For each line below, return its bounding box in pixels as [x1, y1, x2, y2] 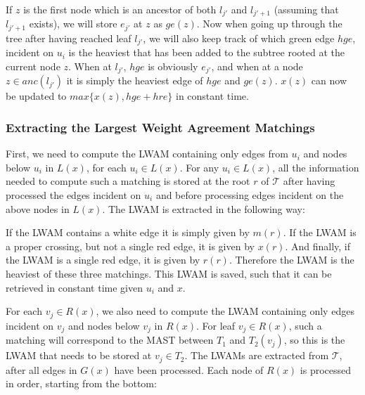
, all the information [272, 160, 359, 174]
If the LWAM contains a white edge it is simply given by [6, 225, 250, 240]
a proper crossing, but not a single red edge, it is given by [6, 238, 255, 253]
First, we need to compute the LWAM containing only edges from [6, 146, 288, 161]
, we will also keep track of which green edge [143, 30, 335, 45]
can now [311, 73, 347, 88]
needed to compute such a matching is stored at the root [6, 174, 250, 188]
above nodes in [6, 201, 70, 216]
